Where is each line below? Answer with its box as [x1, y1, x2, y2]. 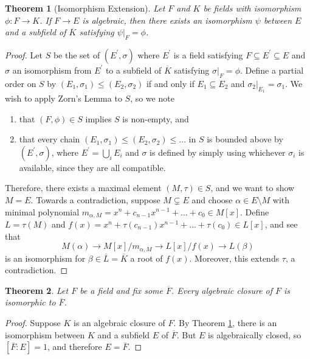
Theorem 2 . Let [5, 284, 69, 296]
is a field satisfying [173, 48, 243, 61]
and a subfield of [5, 26, 66, 38]
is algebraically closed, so [208, 328, 301, 341]
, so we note [130, 91, 174, 104]
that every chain [19, 133, 80, 145]
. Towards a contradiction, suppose [30, 193, 160, 206]
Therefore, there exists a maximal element [5, 181, 162, 194]
